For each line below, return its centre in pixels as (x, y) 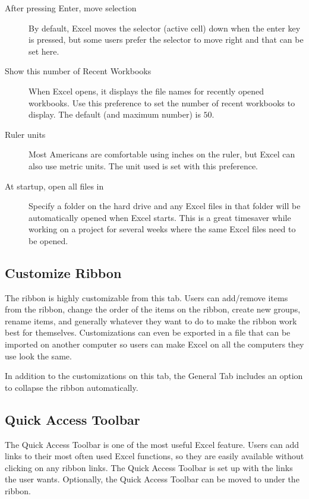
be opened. (48, 240)
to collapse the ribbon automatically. (72, 387)
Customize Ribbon (63, 272)
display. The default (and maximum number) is (115, 114)
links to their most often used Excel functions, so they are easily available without (154, 456)
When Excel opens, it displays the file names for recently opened (146, 91)
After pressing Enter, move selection (71, 8)
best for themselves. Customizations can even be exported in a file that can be (148, 332)
